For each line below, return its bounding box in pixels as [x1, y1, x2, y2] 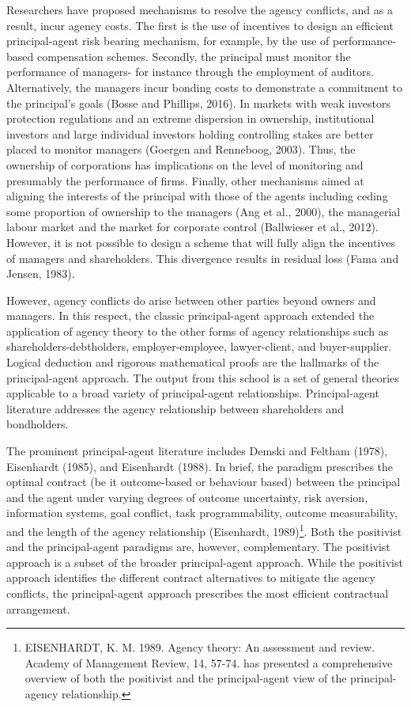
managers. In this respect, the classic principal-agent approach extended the [6, 307, 375, 324]
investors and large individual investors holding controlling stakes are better [6, 125, 374, 142]
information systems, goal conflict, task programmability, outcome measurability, [6, 504, 398, 521]
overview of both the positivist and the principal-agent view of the [25, 670, 347, 686]
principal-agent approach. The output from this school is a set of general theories [6, 369, 399, 386]
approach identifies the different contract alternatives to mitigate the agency [6, 569, 375, 586]
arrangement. [6, 600, 70, 617]
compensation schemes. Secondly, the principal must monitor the [36, 48, 351, 64]
